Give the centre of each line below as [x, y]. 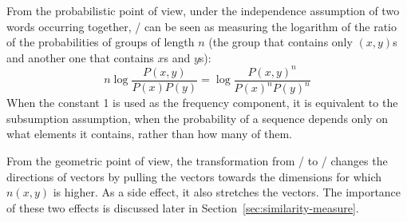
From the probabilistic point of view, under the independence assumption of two [203, 10]
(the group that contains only [281, 42]
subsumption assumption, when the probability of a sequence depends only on [198, 118]
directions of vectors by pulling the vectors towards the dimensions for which [194, 176]
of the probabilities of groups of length [101, 42]
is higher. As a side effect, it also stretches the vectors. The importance [227, 192]
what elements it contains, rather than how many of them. [149, 134]
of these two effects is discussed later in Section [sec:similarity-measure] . [183, 207]
